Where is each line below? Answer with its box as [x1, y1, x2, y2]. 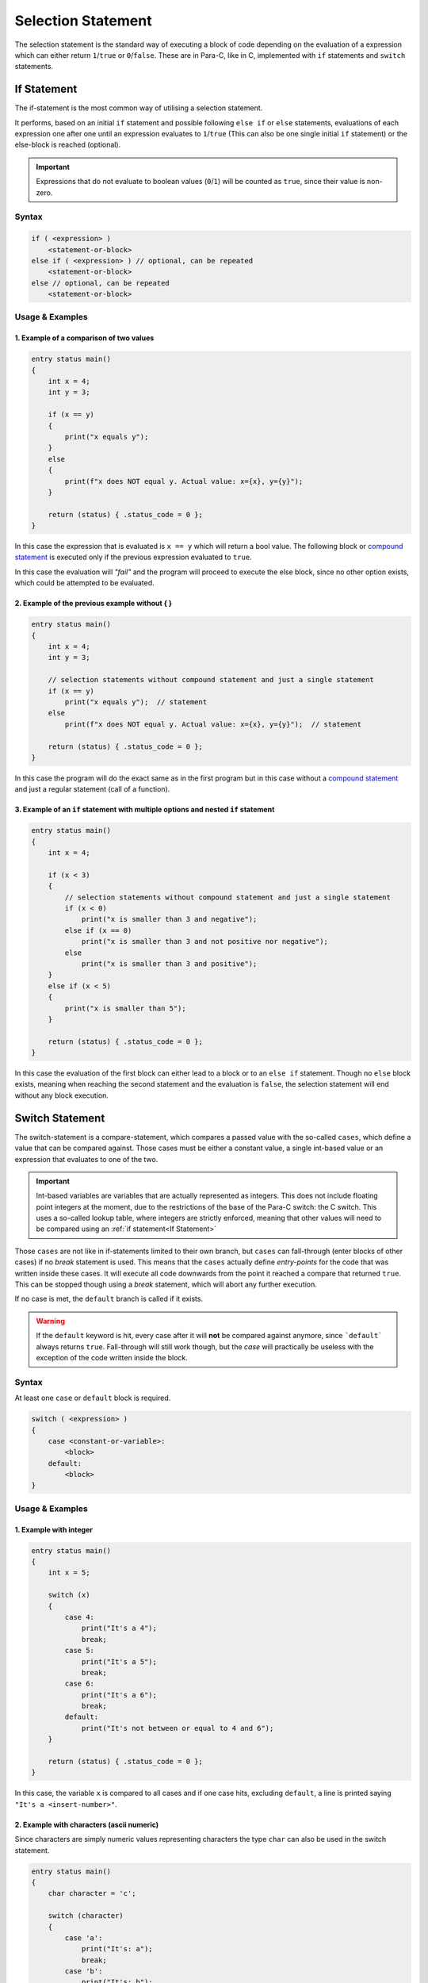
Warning [36, 1316, 65, 1325]
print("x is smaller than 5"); [64, 1003, 186, 1013]
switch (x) [48, 1590, 90, 1600]
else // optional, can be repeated [31, 278, 170, 287]
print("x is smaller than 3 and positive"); [81, 959, 258, 968]
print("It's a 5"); [81, 1657, 158, 1666]
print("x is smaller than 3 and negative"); [81, 915, 258, 924]
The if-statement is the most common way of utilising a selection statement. [14, 103, 263, 113]
